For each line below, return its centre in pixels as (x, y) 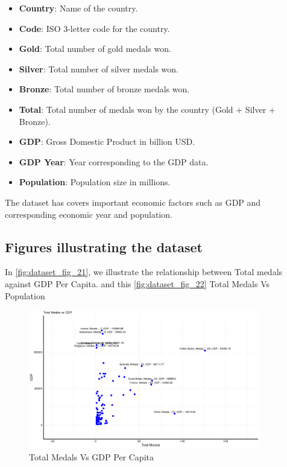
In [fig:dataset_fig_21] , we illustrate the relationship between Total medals (144, 272)
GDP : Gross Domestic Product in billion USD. (107, 141)
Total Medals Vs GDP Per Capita (91, 456)
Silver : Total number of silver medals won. (99, 68)
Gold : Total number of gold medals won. (95, 49)
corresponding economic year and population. (89, 214)
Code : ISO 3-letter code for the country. (94, 28)
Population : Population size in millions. (95, 182)
